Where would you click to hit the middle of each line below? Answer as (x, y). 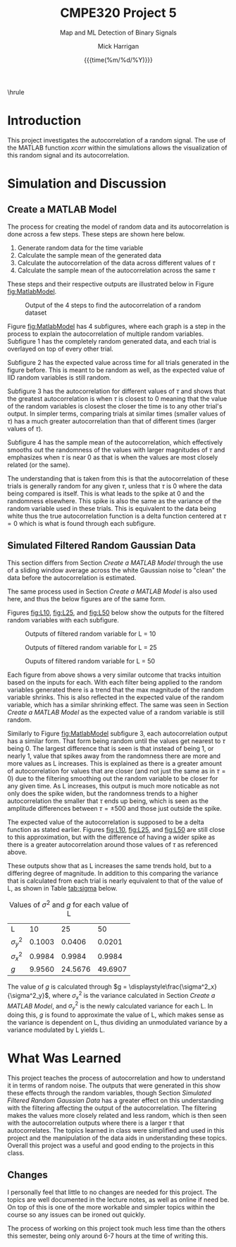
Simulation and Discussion (87, 184)
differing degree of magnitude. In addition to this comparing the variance (113, 873)
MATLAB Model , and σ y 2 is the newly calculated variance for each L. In (110, 1006)
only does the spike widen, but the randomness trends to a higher (103, 793)
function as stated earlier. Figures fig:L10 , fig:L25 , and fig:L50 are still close (116, 829)
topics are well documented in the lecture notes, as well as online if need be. (118, 1199)
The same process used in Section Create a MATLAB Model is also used (112, 591)
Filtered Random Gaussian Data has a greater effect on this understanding (116, 1100)
